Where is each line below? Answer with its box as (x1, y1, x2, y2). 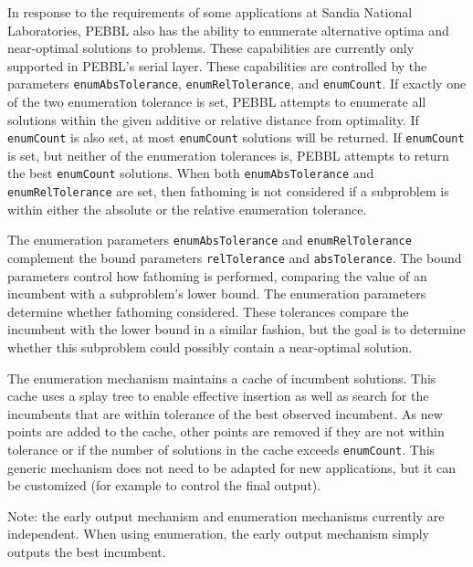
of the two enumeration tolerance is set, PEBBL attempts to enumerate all (7, 92, 426, 111)
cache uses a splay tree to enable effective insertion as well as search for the (7, 386, 429, 405)
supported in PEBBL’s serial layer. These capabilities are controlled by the (7, 56, 427, 75)
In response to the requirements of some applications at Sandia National (7, 3, 413, 21)
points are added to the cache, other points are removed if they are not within (7, 422, 445, 441)
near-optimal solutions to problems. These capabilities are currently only (7, 38, 415, 58)
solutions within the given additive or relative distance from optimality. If (7, 110, 419, 129)
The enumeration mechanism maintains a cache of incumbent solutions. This (7, 368, 436, 387)
